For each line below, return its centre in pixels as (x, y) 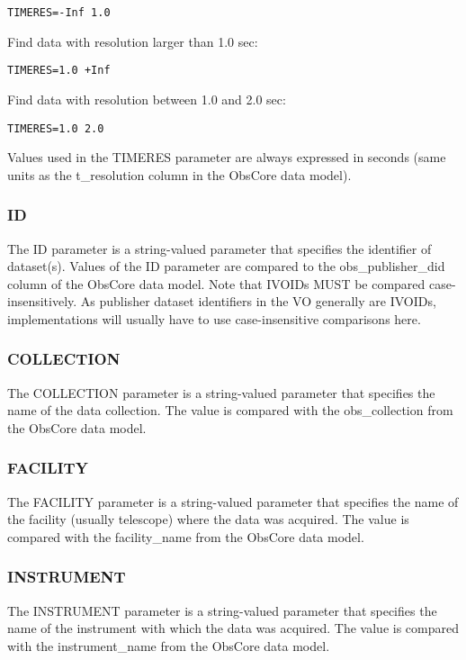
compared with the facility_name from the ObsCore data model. (186, 536)
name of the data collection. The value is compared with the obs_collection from (230, 410)
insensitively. (42, 301)
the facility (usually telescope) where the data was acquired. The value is (208, 519)
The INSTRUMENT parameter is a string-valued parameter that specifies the (222, 610)
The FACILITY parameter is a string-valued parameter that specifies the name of (233, 501)
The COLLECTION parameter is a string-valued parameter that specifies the (221, 392)
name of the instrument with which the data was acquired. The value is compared (233, 628)
